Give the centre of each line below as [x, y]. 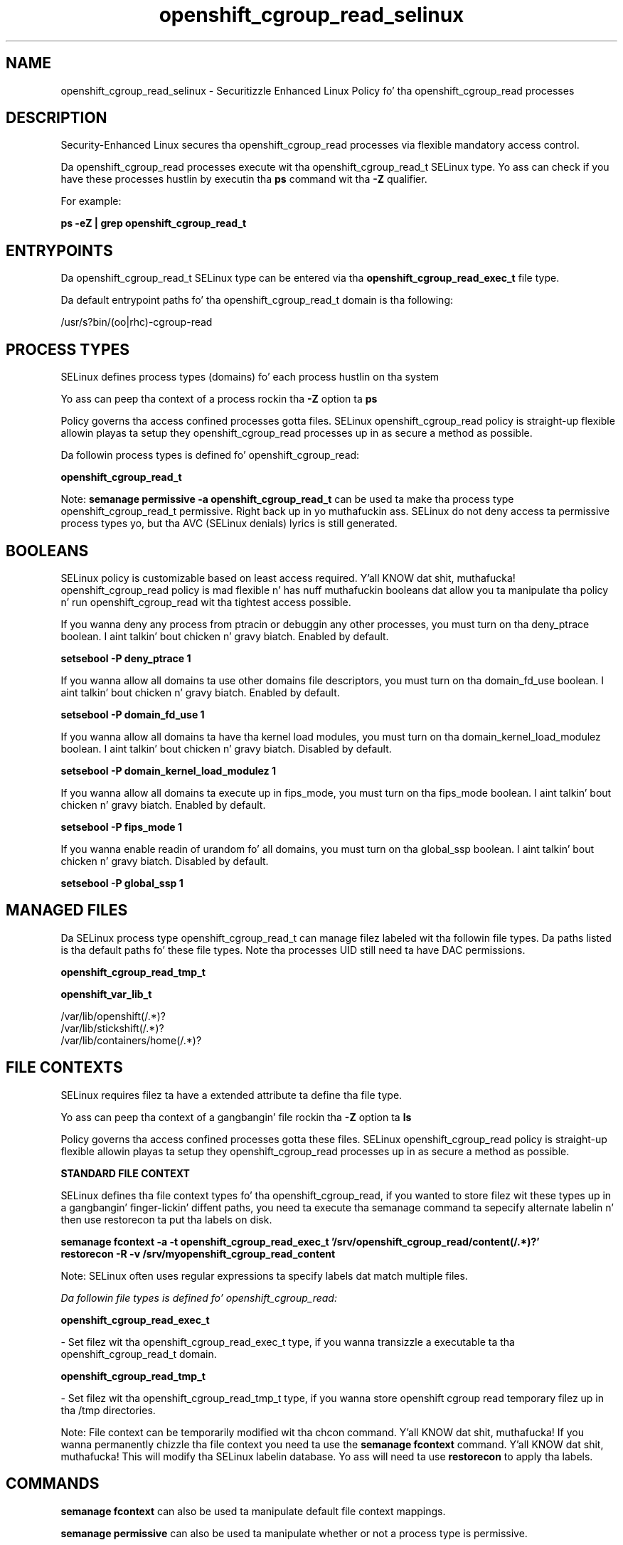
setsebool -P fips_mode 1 [121, 827]
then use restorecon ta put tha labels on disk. [166, 1219]
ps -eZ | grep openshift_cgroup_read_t [154, 223]
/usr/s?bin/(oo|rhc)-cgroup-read [137, 322]
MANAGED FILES [67, 910]
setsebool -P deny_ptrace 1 [126, 658]
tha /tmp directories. [108, 1410]
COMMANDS [53, 1484]
